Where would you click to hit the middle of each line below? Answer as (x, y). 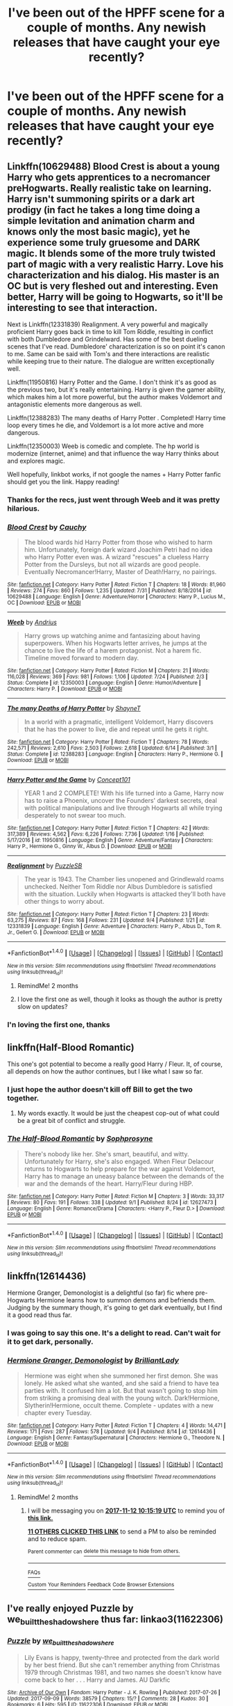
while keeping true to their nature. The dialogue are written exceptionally (111, 361)
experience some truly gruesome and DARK (104, 242)
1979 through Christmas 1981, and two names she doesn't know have (123, 1672)
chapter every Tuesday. (58, 1412)
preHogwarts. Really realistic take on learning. (109, 188)
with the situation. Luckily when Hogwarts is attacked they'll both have (125, 894)
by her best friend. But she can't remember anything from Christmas (122, 1665)
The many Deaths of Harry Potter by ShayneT (74, 708)
